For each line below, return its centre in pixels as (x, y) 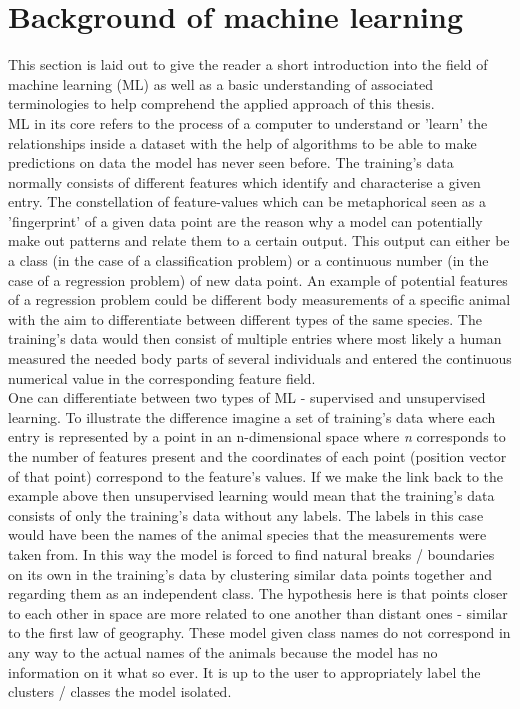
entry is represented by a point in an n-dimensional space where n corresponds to (257, 436)
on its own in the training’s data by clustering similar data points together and (250, 573)
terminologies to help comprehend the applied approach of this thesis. (221, 103)
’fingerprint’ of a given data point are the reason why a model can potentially (245, 220)
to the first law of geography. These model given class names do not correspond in (259, 632)
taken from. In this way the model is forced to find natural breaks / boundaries (251, 553)
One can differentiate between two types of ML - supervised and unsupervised (247, 397)
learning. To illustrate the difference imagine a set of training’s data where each (252, 416)
